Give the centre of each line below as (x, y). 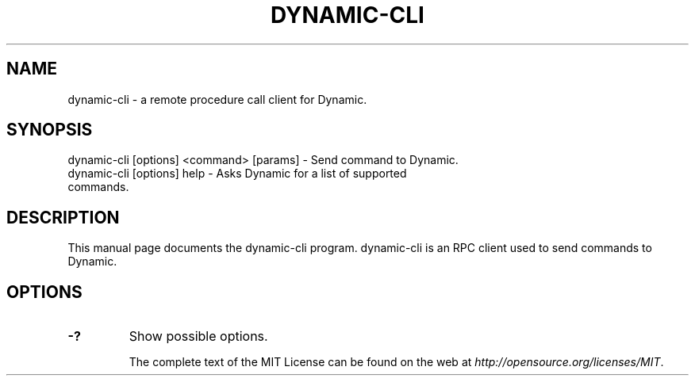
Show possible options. (198, 336)
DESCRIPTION (63, 217)
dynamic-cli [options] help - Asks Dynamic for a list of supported (237, 174)
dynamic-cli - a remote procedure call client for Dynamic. (217, 99)
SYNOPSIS (50, 130)
